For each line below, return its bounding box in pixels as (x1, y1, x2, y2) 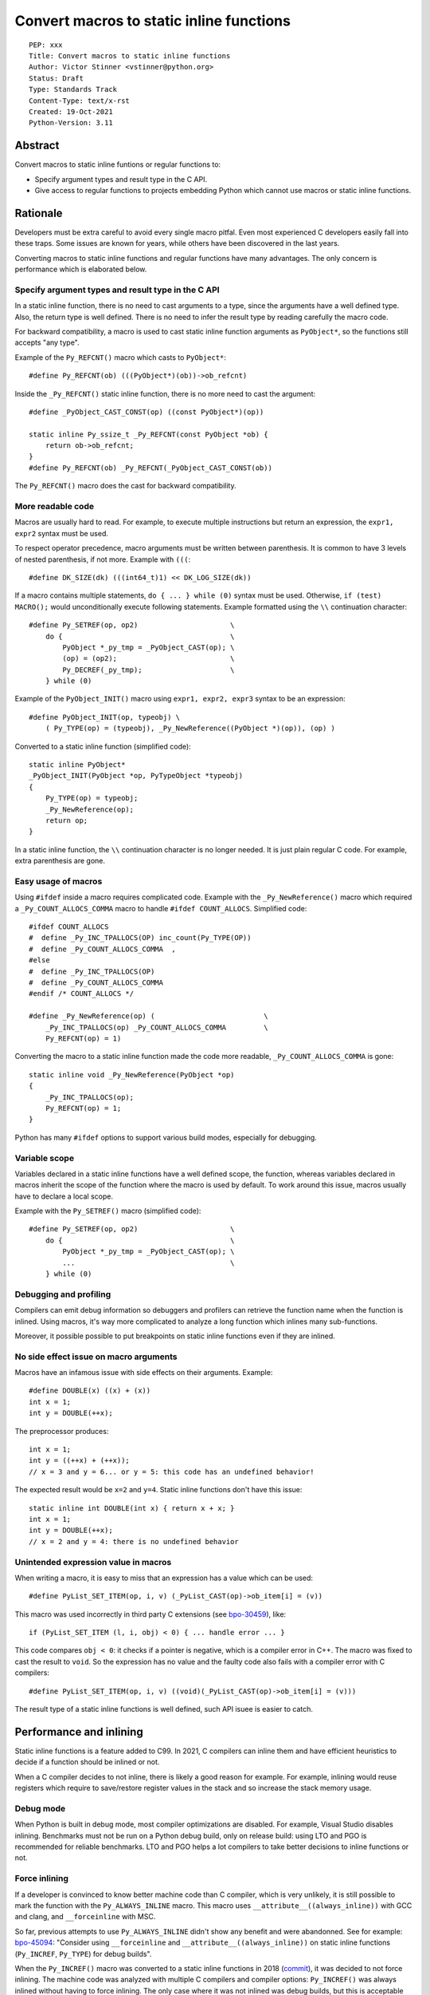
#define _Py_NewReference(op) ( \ (29, 1012, 268, 1021)
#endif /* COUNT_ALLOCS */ (29, 990, 135, 998)
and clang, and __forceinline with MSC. (14, 1912, 156, 1922)
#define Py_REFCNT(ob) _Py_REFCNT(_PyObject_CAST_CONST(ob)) (29, 463, 272, 472)
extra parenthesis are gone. (14, 856, 106, 866)
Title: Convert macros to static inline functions (29, 51, 231, 60)
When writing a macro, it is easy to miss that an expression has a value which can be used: (14, 1573, 314, 1582)
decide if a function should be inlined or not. (14, 1757, 160, 1767)
